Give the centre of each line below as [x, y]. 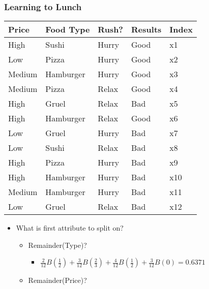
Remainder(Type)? [57, 245]
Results [146, 29]
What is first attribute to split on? [70, 228]
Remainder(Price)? [57, 280]
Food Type [68, 29]
